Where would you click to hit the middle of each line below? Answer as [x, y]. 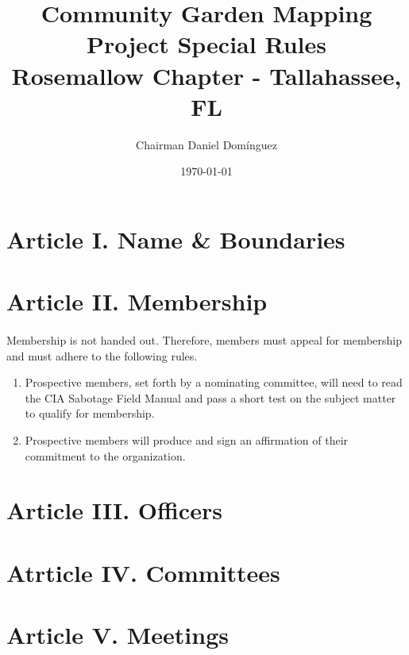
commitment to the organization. [105, 455]
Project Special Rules [206, 44]
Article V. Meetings [118, 635]
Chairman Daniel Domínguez [206, 144]
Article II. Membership [137, 301]
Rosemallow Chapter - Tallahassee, [206, 75]
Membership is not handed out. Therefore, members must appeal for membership [204, 340]
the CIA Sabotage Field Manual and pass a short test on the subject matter [210, 397]
